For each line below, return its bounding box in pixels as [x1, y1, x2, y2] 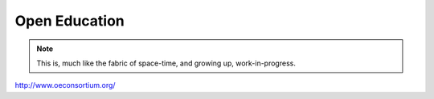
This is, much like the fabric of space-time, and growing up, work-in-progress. [36, 58, 297, 68]
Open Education [14, 12, 125, 30]
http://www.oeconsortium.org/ [14, 81, 116, 90]
